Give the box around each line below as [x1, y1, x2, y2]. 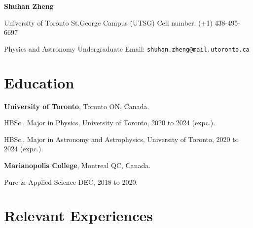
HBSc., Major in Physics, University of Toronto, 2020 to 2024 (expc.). [4, 117, 216, 128]
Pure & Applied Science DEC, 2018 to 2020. [4, 176, 138, 187]
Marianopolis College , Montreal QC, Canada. [4, 160, 151, 170]
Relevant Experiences [4, 205, 153, 226]
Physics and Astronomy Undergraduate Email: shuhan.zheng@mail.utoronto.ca [4, 43, 250, 54]
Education [4, 72, 74, 92]
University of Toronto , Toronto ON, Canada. [4, 101, 149, 111]
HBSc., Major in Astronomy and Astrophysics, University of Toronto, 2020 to [4, 134, 239, 144]
